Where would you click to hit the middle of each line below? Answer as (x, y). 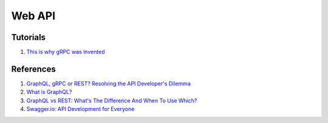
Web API (33, 16)
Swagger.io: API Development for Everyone (80, 109)
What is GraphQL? (49, 92)
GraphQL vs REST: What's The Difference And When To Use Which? (112, 101)
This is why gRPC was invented (66, 52)
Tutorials (28, 37)
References (33, 69)
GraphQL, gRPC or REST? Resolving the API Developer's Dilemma (108, 83)
